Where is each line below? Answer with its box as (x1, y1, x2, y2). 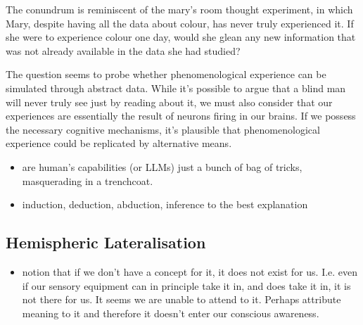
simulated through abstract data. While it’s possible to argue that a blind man (6, 80, 346, 95)
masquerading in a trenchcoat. (22, 173, 153, 188)
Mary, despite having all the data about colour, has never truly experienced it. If (6, 15, 354, 30)
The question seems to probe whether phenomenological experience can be (6, 67, 326, 82)
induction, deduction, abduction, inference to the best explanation (22, 197, 308, 212)
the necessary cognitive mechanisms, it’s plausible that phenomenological (6, 122, 320, 136)
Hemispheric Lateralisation (6, 231, 206, 253)
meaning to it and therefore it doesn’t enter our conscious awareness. (22, 305, 319, 320)
